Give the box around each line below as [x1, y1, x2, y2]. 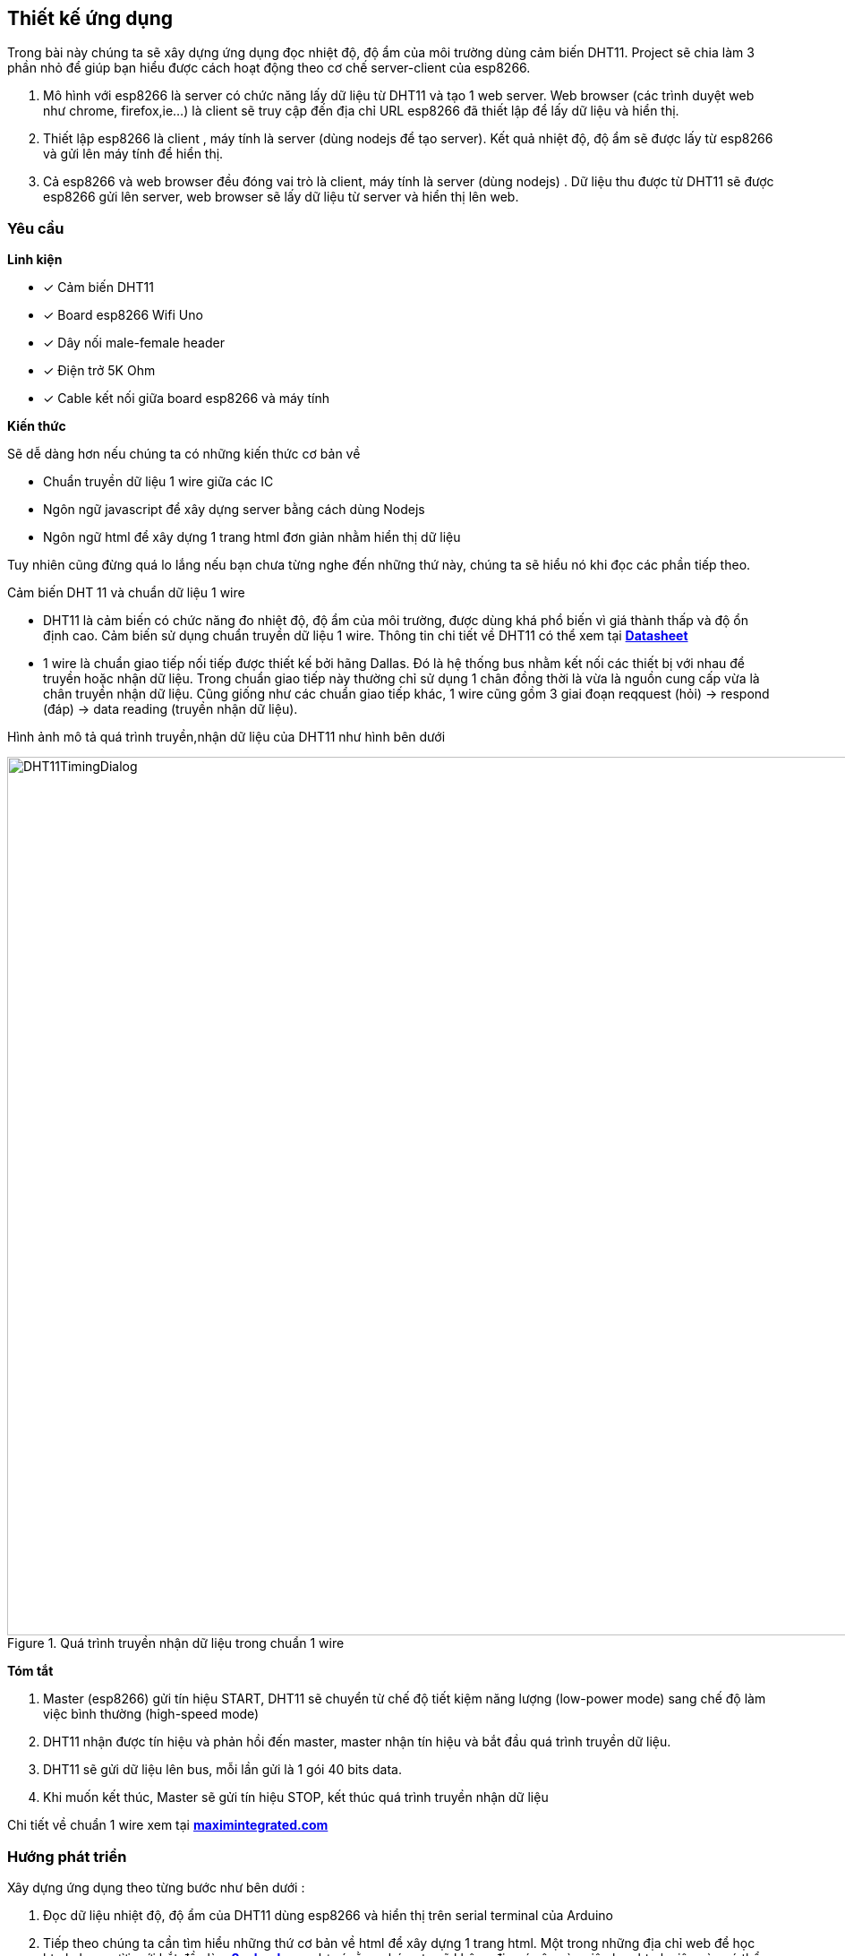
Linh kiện [7, 252, 63, 268]
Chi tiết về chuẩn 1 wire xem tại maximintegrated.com [7, 1817, 329, 1833]
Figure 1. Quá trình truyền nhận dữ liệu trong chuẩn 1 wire [7, 1635, 345, 1651]
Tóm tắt [7, 1663, 54, 1679]
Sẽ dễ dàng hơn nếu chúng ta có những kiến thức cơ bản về [7, 446, 361, 462]
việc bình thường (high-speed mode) [43, 1706, 260, 1722]
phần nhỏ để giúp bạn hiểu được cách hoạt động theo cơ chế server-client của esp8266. [7, 60, 531, 76]
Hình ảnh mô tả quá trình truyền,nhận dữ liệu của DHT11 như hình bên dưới [7, 729, 446, 745]
